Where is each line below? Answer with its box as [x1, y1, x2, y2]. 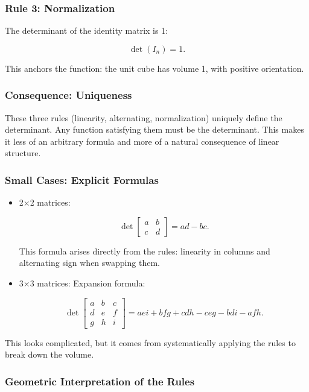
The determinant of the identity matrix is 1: [5, 24, 168, 37]
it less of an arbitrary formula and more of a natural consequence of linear [5, 134, 279, 147]
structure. [5, 147, 41, 159]
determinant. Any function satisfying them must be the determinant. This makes [5, 123, 304, 136]
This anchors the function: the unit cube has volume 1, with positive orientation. [5, 62, 304, 74]
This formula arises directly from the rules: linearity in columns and [19, 244, 270, 257]
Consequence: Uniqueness [5, 87, 132, 103]
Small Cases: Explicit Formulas [5, 172, 159, 187]
